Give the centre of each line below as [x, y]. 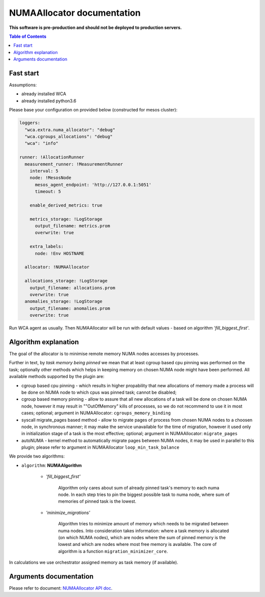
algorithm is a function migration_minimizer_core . [113, 551]
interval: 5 [44, 171]
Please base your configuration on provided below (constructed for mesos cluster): [93, 110]
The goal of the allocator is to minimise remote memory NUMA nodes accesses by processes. [104, 354]
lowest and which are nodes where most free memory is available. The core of [137, 544]
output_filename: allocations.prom [72, 288]
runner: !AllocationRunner [52, 157]
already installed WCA [44, 94]
